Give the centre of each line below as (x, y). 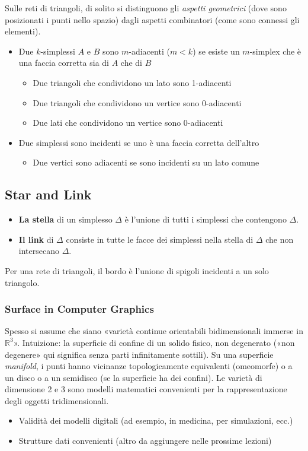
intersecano (39, 251)
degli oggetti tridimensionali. (57, 400)
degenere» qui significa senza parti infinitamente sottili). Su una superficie (139, 354)
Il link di (36, 239)
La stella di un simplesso (65, 219)
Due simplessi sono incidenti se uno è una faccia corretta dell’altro (139, 142)
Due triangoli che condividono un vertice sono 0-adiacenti (137, 102)
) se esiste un (216, 51)
